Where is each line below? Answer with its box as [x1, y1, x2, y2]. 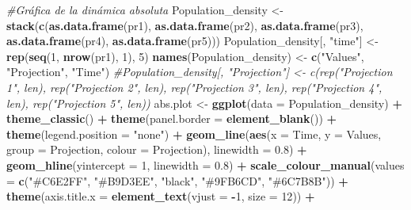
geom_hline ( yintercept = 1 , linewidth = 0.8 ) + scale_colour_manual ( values [6, 156, 405, 173]
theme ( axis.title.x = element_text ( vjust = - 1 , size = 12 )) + [6, 188, 315, 204]
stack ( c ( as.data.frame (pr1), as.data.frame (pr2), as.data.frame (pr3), [6, 17, 363, 33]
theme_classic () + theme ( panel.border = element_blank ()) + [6, 110, 337, 127]
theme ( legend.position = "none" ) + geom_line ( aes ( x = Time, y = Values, [6, 125, 382, 142]
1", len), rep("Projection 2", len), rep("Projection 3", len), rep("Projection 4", [6, 78, 382, 95]
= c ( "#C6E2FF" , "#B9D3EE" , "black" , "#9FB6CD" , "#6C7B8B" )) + [6, 172, 348, 189]
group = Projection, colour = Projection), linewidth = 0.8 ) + [6, 141, 307, 158]
